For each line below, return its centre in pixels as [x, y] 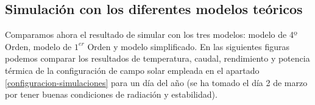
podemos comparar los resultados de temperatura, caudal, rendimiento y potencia [157, 58]
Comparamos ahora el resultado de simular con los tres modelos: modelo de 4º [151, 34]
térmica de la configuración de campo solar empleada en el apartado [132, 70]
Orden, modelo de [38, 46]
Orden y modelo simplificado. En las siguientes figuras [189, 46]
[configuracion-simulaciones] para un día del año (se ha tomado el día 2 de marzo [156, 82]
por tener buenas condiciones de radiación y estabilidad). [111, 94]
